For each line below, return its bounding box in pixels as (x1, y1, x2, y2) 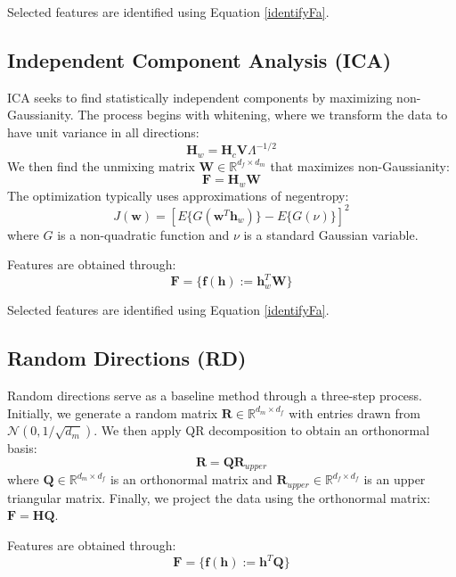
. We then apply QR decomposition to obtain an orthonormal (94, 421, 430, 440)
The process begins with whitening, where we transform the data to (77, 105, 448, 124)
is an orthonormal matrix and (110, 470, 273, 489)
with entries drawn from (289, 403, 420, 422)
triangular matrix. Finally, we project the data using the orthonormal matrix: (7, 488, 431, 507)
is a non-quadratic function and (57, 225, 230, 243)
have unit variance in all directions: (7, 122, 199, 141)
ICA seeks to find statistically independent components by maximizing (7, 87, 393, 106)
